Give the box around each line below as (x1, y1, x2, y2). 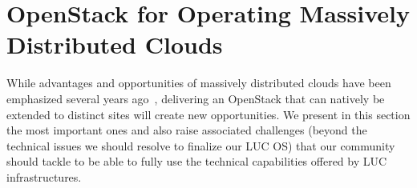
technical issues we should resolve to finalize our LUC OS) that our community (6, 137, 395, 154)
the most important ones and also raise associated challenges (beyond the (6, 122, 367, 138)
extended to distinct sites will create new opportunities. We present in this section (6, 106, 411, 122)
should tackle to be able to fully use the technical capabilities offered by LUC (6, 153, 387, 170)
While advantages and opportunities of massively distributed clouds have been (6, 74, 391, 91)
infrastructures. (6, 168, 82, 185)
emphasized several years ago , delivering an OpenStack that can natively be (6, 90, 385, 106)
